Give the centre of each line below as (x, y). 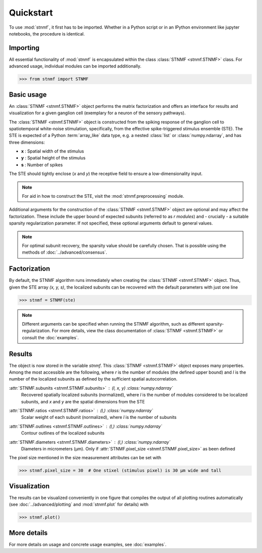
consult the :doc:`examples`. (50, 337)
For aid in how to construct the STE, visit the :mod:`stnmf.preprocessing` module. (103, 196)
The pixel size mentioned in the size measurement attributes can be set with (85, 458)
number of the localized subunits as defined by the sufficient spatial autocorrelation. (93, 379)
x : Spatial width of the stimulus (53, 151)
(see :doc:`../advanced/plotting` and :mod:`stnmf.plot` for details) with (79, 504)
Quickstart (31, 13)
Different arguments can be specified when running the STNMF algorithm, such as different (114, 324)
